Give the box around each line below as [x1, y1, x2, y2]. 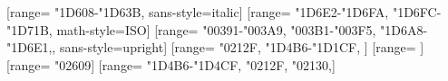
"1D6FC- [392, 3, 442, 21]
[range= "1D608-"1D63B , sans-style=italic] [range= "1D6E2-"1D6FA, [6, 3, 389, 21]
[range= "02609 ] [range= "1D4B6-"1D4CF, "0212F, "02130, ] [6, 55, 336, 74]
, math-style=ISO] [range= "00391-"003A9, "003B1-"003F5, [48, 20, 376, 39]
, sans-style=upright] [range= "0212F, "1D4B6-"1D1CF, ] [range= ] [52, 38, 424, 57]
